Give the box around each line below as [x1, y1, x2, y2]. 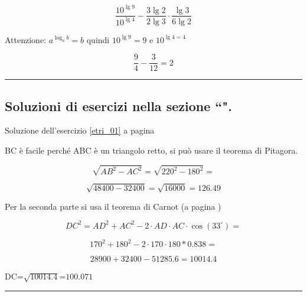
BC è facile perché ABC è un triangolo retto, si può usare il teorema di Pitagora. [5, 144, 298, 157]
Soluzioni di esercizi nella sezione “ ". [5, 96, 233, 115]
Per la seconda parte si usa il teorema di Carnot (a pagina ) [5, 200, 221, 212]
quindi [86, 33, 110, 45]
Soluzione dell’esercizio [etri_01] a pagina [5, 124, 155, 136]
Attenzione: [5, 33, 46, 45]
